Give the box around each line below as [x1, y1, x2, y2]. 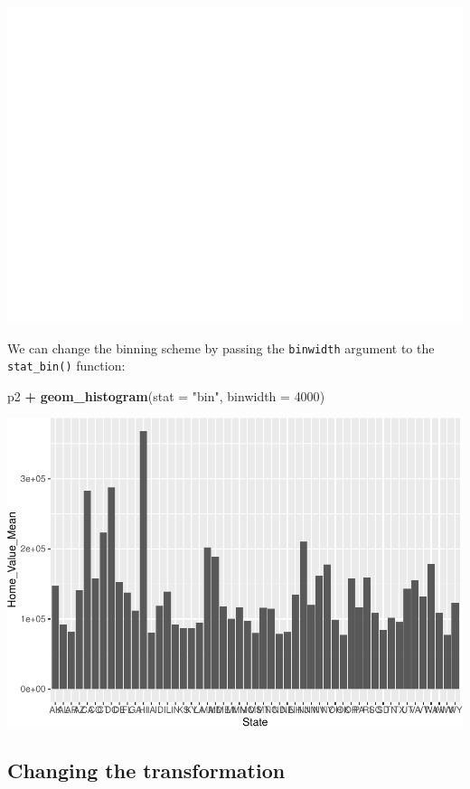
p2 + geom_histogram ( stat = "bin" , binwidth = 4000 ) [7, 386, 325, 405]
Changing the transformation [7, 756, 286, 784]
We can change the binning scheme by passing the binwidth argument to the [7, 338, 435, 357]
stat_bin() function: [7, 356, 126, 375]
